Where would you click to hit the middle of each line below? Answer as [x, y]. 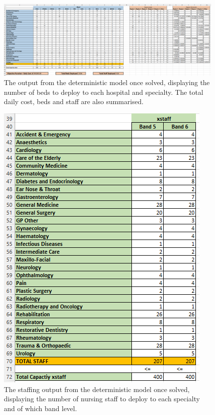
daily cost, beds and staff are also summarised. [74, 101]
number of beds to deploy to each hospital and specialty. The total [104, 92]
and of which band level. [41, 408]
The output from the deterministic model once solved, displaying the [107, 82]
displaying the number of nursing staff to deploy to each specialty [102, 399]
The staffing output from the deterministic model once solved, [97, 389]
